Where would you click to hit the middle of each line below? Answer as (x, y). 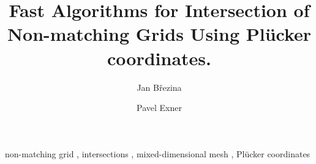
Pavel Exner (159, 108)
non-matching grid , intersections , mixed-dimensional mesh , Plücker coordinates (158, 153)
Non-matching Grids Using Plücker (159, 34)
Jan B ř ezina (159, 87)
